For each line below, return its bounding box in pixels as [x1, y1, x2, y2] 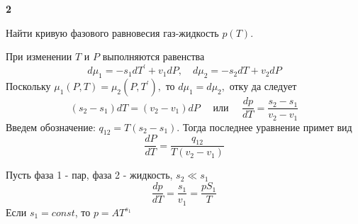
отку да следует [229, 79, 297, 94]
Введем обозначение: [6, 119, 96, 134]
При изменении [6, 49, 72, 64]
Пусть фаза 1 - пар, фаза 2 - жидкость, [6, 167, 173, 182]
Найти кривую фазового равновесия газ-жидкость [6, 25, 219, 40]
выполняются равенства [102, 49, 205, 64]
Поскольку [6, 79, 51, 94]
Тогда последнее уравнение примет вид [182, 119, 352, 134]
